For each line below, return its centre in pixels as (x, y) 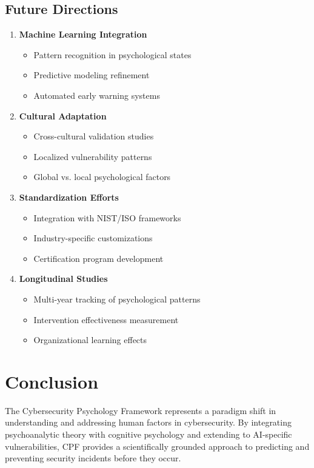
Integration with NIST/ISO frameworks (107, 217)
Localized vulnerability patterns (93, 156)
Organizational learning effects (90, 340)
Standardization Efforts (69, 197)
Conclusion (52, 381)
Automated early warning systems (97, 95)
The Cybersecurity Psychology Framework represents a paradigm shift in (141, 410)
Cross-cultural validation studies (94, 136)
